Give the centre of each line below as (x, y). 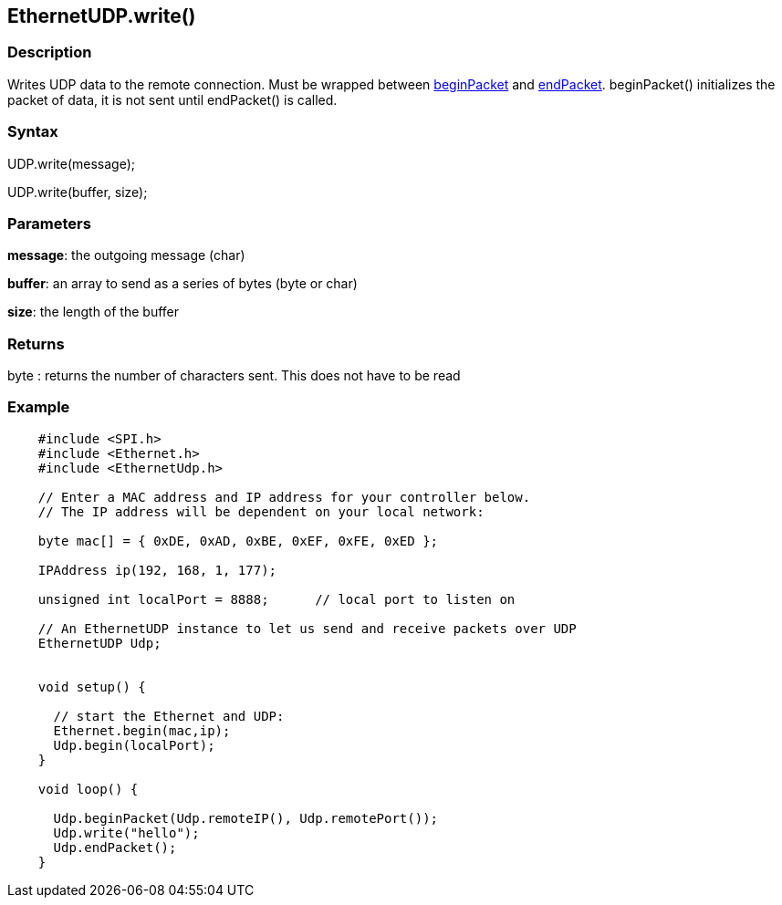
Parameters (49, 223)
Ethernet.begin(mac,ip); (142, 730)
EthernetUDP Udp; (99, 643)
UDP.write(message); (71, 163)
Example (39, 407)
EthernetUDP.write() (102, 16)
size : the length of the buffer (94, 312)
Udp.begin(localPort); (134, 745)
